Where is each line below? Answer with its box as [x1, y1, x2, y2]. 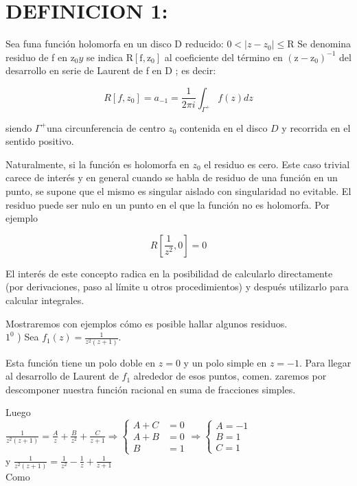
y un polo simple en [183, 355, 267, 369]
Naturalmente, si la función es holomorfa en [5, 157, 189, 171]
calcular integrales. [5, 293, 84, 308]
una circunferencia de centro [46, 120, 165, 135]
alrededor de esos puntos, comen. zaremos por [133, 369, 327, 383]
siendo [5, 120, 32, 135]
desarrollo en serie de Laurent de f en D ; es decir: [5, 63, 216, 78]
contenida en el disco [180, 120, 268, 135]
